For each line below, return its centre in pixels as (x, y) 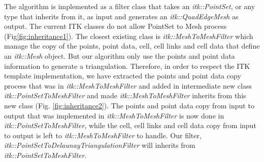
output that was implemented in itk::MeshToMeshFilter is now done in (114, 115)
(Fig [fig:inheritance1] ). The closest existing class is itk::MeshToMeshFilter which (129, 36)
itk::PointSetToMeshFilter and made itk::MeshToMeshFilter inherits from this (125, 95)
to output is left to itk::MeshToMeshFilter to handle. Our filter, (103, 135)
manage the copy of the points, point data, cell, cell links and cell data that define (132, 46)
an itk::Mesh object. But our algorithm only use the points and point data (120, 55)
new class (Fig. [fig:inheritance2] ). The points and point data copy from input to (129, 105)
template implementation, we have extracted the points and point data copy (123, 76)
